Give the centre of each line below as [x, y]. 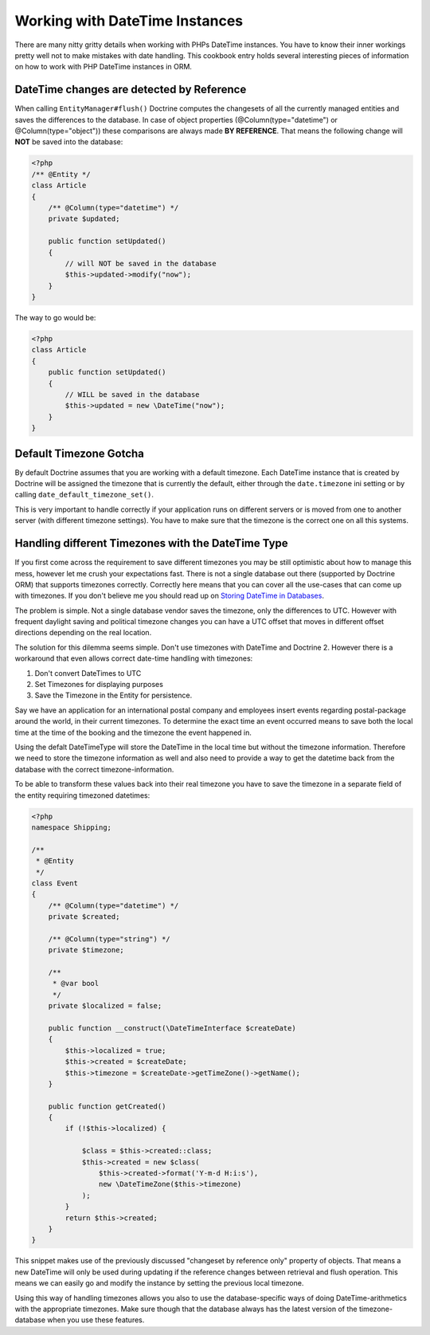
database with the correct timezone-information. [94, 769]
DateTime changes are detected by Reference [131, 90]
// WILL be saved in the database [132, 395]
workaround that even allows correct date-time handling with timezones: [134, 658]
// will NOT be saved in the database [141, 263]
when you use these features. [96, 1320]
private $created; [84, 917]
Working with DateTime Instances [129, 21]
